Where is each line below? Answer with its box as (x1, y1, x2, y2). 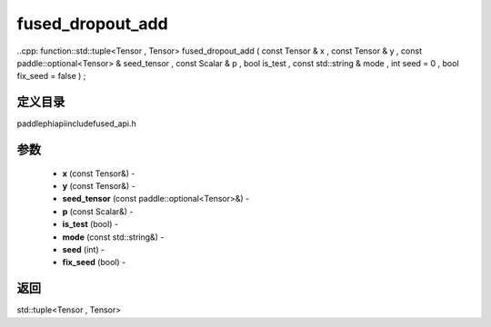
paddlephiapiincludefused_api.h (16, 118, 136, 129)
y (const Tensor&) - (62, 181, 135, 192)
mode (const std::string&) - (62, 232, 165, 243)
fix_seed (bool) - (62, 257, 126, 268)
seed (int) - (62, 243, 105, 254)
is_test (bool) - (62, 219, 118, 230)
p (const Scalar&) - (62, 205, 134, 217)
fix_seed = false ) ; (16, 71, 86, 82)
